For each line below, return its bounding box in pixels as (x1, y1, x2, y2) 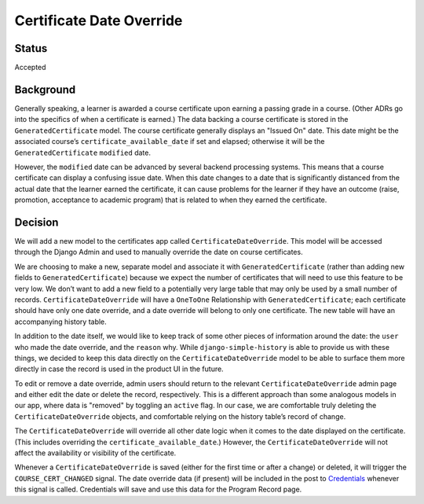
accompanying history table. (14, 317, 108, 326)
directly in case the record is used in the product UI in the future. (14, 364, 224, 373)
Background (14, 83, 76, 96)
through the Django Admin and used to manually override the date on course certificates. (14, 248, 303, 257)
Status (14, 42, 48, 55)
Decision (14, 215, 59, 229)
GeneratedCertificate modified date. (14, 148, 151, 157)
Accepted (14, 63, 46, 72)
